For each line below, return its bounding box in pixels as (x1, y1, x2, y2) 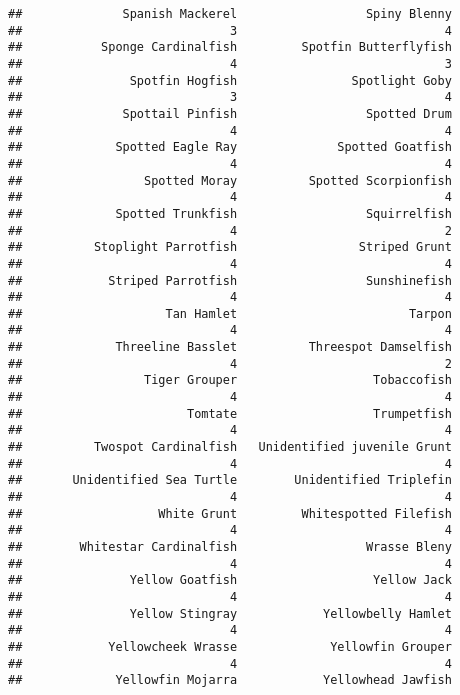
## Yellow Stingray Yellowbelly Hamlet (8, 606, 452, 621)
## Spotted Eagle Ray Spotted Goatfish (8, 140, 452, 155)
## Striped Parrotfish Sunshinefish (8, 273, 452, 288)
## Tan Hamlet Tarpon (8, 306, 452, 321)
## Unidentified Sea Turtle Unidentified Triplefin (8, 473, 452, 488)
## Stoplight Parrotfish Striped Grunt (8, 240, 452, 255)
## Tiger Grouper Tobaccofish (8, 373, 452, 388)
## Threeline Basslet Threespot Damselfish (8, 340, 452, 355)
